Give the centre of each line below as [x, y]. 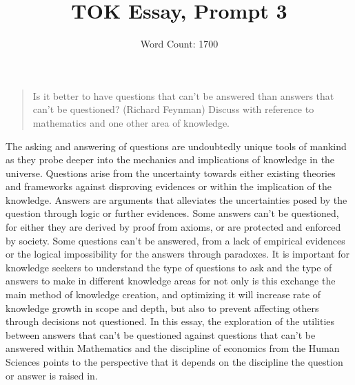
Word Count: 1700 [179, 44]
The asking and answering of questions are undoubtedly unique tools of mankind [176, 146]
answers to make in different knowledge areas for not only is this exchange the [171, 281]
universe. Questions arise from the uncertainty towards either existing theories [171, 173]
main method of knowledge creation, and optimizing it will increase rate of [163, 294]
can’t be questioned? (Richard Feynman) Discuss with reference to [173, 109]
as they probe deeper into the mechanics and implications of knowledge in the [170, 159]
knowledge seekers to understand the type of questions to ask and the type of [169, 267]
